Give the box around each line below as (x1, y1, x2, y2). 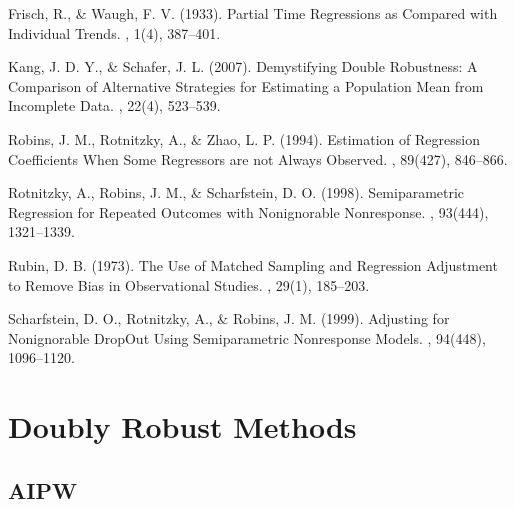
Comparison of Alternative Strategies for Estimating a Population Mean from (8, 75, 484, 96)
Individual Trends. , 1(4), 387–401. (8, 22, 221, 43)
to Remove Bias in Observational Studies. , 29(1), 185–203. (8, 274, 370, 295)
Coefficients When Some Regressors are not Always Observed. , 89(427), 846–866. (8, 148, 508, 169)
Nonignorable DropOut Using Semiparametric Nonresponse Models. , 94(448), (8, 327, 486, 348)
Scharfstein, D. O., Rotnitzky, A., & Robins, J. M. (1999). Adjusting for (8, 308, 450, 329)
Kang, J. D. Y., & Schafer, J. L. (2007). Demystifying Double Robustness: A (8, 56, 478, 77)
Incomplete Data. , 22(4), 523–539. (8, 95, 221, 116)
